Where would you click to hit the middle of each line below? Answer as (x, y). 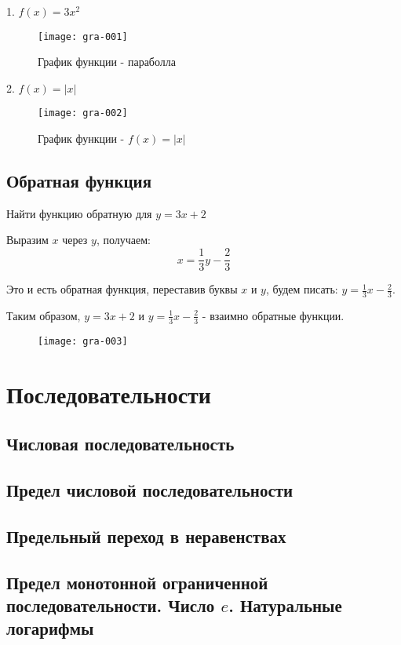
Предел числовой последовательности (150, 490)
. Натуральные (285, 605)
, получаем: (123, 240)
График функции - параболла (107, 62)
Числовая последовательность (120, 444)
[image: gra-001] (83, 36)
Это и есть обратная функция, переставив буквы (122, 289)
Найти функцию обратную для (79, 213)
